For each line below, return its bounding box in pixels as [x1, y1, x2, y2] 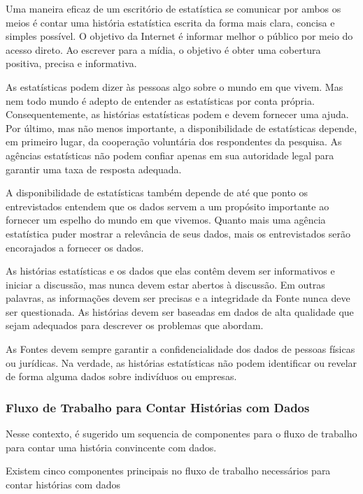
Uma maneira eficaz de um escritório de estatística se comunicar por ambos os [6, 1, 341, 15]
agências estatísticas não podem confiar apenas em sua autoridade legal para [6, 147, 334, 162]
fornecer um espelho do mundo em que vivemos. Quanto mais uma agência [6, 212, 326, 227]
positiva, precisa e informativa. [6, 56, 137, 71]
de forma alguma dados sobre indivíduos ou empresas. [6, 369, 237, 384]
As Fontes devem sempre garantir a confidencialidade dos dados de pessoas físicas [6, 342, 355, 356]
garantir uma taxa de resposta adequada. [6, 161, 182, 176]
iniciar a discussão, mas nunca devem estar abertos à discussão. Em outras [6, 277, 325, 291]
